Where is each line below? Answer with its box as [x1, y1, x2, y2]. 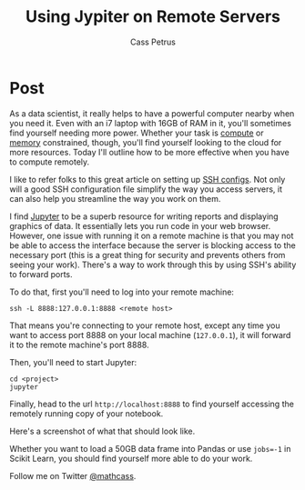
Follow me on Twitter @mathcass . [9, 470, 137, 481]
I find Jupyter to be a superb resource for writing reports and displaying [9, 211, 280, 222]
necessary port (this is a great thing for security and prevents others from [9, 249, 286, 260]
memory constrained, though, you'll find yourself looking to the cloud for [9, 136, 282, 147]
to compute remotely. [9, 156, 90, 167]
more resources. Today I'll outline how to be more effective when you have [9, 146, 290, 157]
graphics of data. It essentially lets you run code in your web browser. [9, 220, 271, 231]
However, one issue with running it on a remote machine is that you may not [9, 230, 294, 241]
